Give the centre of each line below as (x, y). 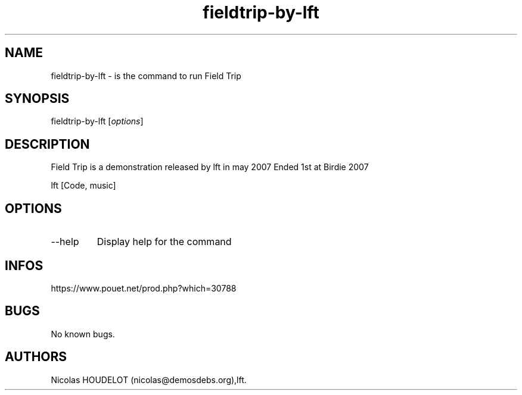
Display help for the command (164, 242)
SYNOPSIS (37, 99)
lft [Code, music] (83, 186)
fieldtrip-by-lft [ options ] (97, 121)
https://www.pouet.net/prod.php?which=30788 (144, 288)
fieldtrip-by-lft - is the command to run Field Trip (146, 76)
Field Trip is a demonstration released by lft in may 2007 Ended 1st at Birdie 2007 (210, 167)
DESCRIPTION (47, 144)
